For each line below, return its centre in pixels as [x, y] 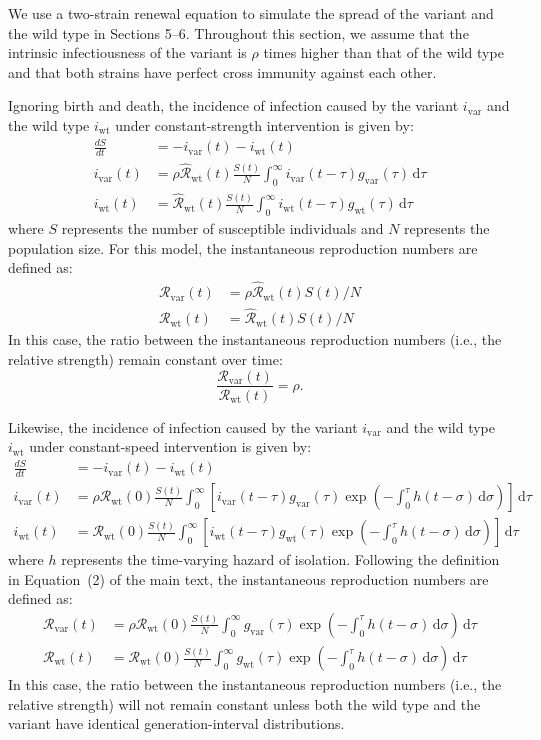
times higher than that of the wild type [383, 52]
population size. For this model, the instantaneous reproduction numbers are [243, 247]
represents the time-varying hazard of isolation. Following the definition [280, 559]
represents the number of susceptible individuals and [222, 228]
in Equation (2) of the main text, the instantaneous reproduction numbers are [248, 578]
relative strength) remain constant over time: [145, 358]
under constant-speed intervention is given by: [170, 446]
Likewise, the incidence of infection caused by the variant [183, 426]
